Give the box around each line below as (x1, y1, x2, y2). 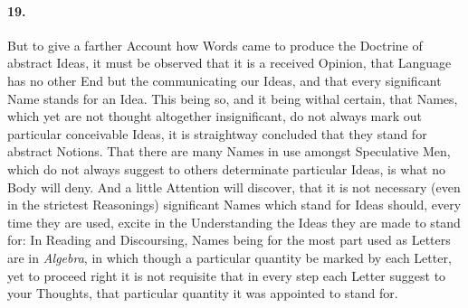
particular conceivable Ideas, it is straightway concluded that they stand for (7, 124, 427, 143)
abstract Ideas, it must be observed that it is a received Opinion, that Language (7, 53, 452, 72)
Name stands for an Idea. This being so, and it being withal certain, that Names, (7, 89, 458, 107)
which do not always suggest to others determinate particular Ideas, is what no (7, 159, 445, 178)
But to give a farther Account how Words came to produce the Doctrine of (7, 35, 423, 54)
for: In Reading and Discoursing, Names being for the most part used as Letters (7, 230, 451, 249)
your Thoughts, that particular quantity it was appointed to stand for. (7, 284, 398, 303)
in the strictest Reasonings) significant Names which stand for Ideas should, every (7, 195, 462, 214)
